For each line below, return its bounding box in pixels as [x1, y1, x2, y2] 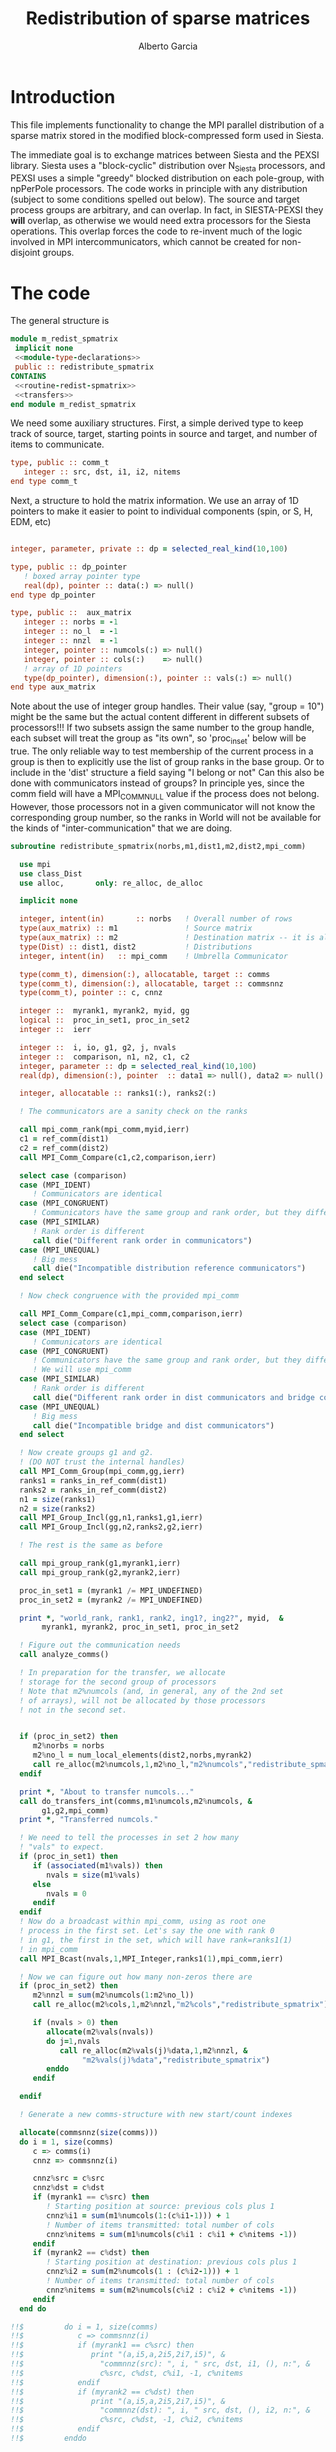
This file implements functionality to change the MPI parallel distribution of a [10, 118, 325, 131]
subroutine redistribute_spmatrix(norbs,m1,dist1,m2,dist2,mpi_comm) [10, 841, 307, 851]
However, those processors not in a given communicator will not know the [10, 800, 316, 812]
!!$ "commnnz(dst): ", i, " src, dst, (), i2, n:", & [10, 2405, 311, 2416]
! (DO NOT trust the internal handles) [19, 1457, 186, 1467]
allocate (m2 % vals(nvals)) [46, 2027, 155, 2037]
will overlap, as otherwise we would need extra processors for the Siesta [10, 215, 312, 227]
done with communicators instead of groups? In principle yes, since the [10, 777, 305, 789]
